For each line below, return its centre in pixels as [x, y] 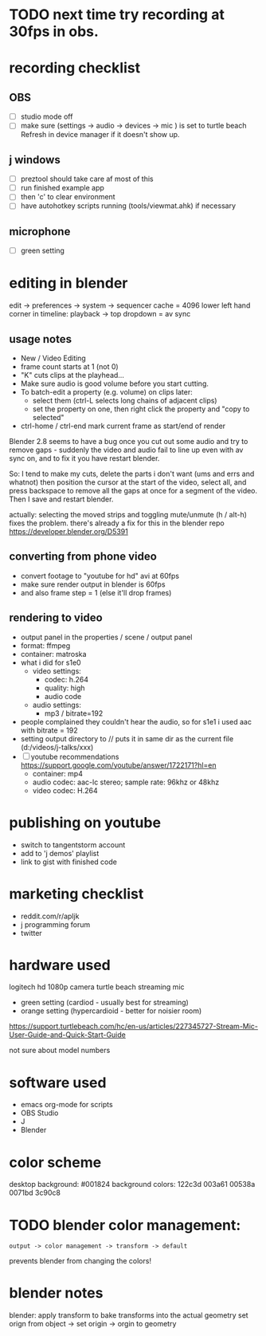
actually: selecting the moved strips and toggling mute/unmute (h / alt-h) [128, 515]
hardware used [60, 965]
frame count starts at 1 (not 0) [69, 367]
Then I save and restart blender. [61, 499]
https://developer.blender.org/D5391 [68, 531]
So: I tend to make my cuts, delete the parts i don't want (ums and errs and [132, 473]
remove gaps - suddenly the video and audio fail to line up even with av [126, 450]
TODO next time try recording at [117, 15]
